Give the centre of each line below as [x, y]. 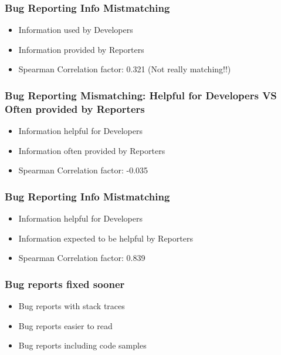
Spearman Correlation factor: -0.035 [83, 170]
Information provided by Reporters [81, 49]
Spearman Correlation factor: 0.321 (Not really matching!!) [125, 69]
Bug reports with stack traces [72, 306]
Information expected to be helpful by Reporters [106, 238]
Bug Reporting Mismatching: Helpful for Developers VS [141, 95]
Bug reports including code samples [82, 345]
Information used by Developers [76, 30]
